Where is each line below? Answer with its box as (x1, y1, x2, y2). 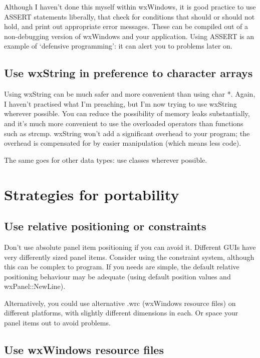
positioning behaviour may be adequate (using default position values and (4, 271, 231, 281)
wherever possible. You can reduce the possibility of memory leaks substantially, (4, 108, 250, 119)
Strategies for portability (4, 184, 179, 204)
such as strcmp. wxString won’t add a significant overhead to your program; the (4, 128, 250, 138)
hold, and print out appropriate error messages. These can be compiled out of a (4, 21, 248, 32)
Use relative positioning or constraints (4, 218, 206, 234)
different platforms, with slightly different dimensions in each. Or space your (4, 307, 238, 318)
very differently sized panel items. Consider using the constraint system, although (4, 251, 254, 262)
